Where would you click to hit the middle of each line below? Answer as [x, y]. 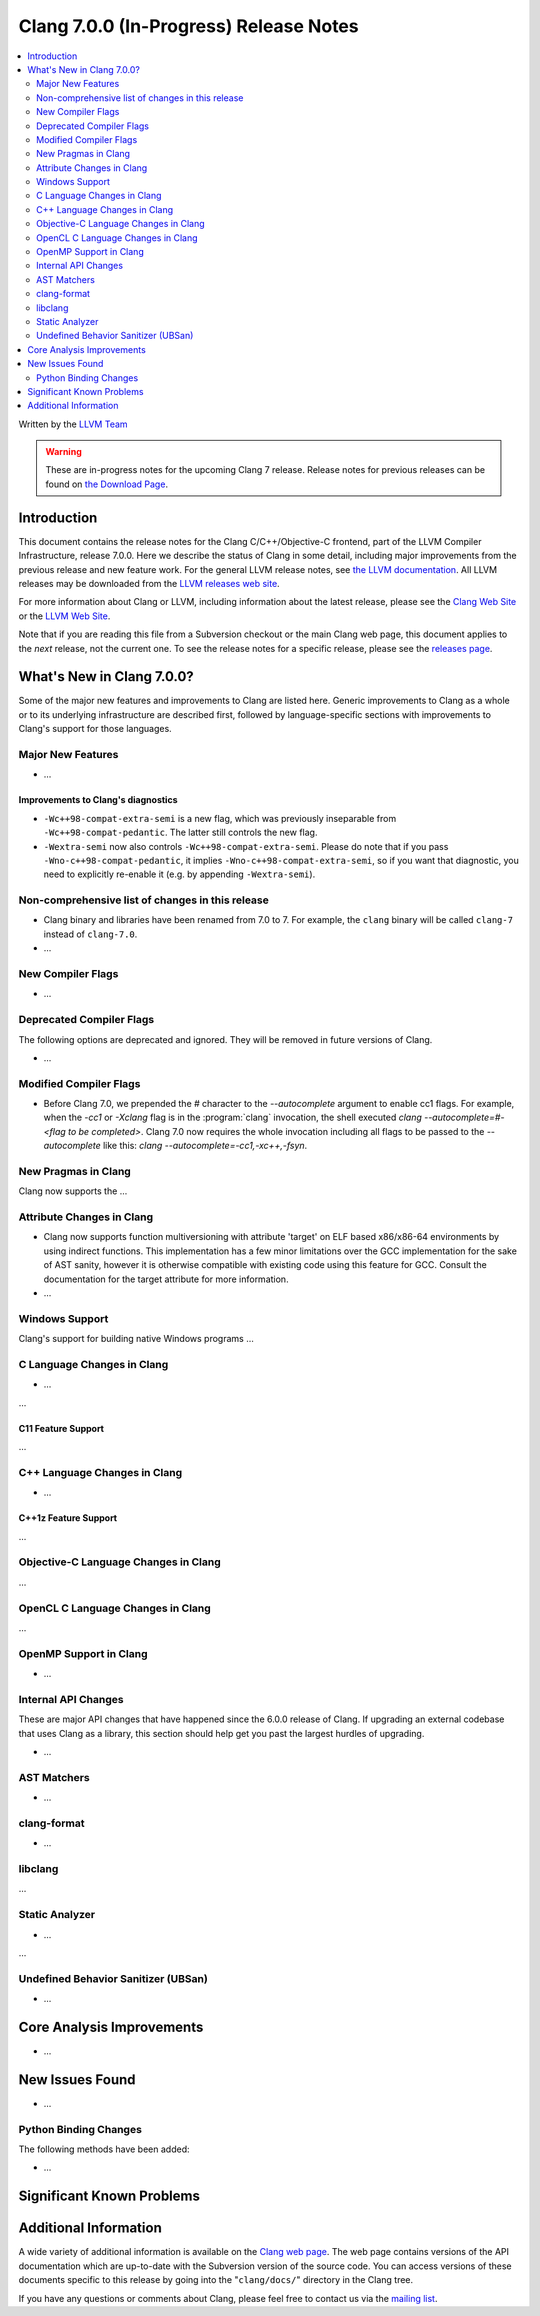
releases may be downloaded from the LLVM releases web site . [149, 583]
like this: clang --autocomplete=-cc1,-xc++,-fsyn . [205, 1146]
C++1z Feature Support [68, 1518]
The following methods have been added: [104, 2149]
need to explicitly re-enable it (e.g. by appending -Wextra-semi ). [179, 874]
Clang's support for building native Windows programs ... [136, 1339]
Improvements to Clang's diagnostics [98, 800]
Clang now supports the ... [73, 1191]
